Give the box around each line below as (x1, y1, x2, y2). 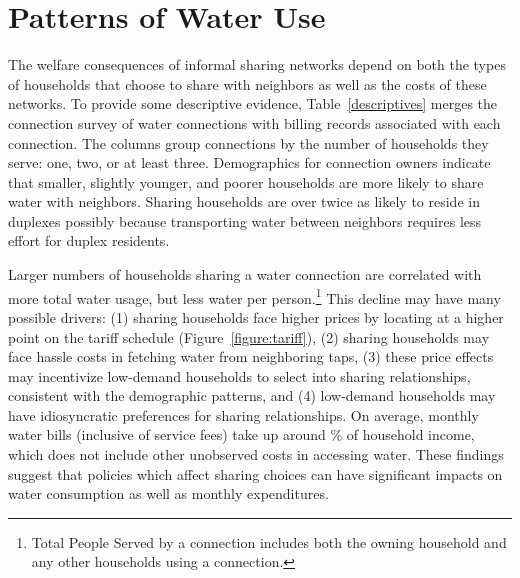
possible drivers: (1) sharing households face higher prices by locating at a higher (8, 306, 504, 327)
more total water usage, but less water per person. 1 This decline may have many (8, 284, 501, 308)
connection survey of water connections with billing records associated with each (8, 112, 501, 133)
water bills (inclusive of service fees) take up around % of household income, (8, 424, 475, 445)
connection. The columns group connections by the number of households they (8, 132, 489, 153)
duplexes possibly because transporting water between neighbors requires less (8, 210, 482, 231)
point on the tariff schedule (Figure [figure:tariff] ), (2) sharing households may (8, 326, 490, 347)
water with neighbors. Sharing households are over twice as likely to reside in (8, 191, 480, 212)
